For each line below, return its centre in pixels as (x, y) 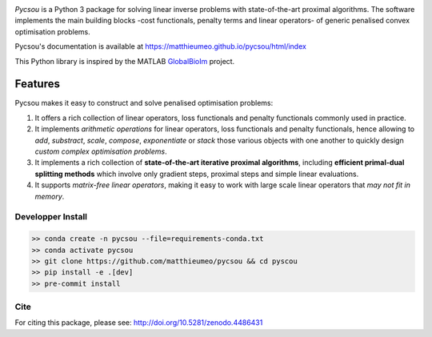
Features (37, 84)
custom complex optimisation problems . (101, 151)
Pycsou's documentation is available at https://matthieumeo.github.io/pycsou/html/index (161, 46)
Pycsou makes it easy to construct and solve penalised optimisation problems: (144, 103)
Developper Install (51, 217)
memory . (50, 196)
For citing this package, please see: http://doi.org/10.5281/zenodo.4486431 (139, 323)
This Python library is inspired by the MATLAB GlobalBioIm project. (125, 61)
